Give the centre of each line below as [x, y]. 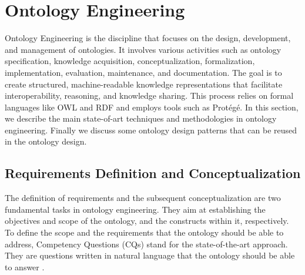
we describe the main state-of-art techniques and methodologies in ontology [141, 118]
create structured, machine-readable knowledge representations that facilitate [144, 84]
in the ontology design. [46, 141]
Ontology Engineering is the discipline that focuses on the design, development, [148, 38]
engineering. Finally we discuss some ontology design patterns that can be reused [151, 130]
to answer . [25, 266]
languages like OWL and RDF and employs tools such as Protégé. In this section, [152, 107]
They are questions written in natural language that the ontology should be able [150, 255]
